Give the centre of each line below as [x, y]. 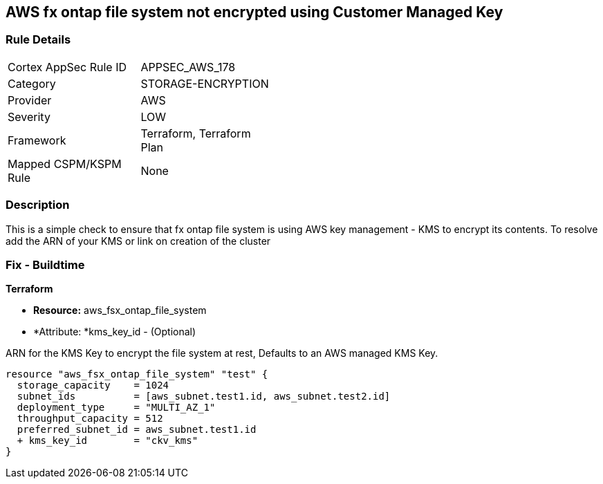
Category [32, 83]
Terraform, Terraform [196, 133]
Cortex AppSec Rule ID [67, 67]
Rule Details [38, 40]
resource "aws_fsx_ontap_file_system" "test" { [137, 374]
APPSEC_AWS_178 [188, 67]
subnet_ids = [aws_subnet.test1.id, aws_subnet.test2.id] [204, 397]
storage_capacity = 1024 [93, 385]
